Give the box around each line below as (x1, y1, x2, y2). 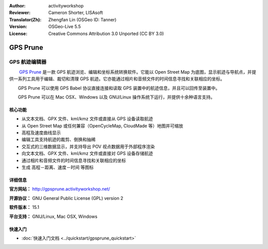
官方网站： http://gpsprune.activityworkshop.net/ (9, 186, 110, 192)
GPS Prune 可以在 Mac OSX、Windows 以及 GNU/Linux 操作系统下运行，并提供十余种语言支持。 (17, 94, 215, 100)
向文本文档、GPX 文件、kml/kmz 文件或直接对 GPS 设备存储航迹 (21, 150, 153, 156)
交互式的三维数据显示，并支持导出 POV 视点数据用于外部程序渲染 (21, 144, 155, 149)
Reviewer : (9, 10, 31, 16)
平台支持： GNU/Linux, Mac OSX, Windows (9, 213, 98, 219)
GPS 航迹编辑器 (9, 58, 47, 65)
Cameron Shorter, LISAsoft (48, 10, 103, 16)
